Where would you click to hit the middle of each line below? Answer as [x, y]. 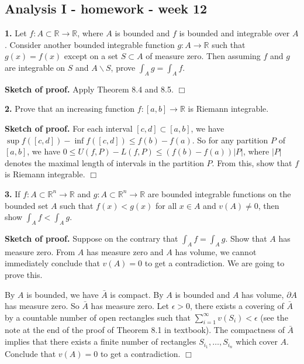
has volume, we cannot [216, 251]
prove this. [24, 274]
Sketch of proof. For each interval [69, 128]
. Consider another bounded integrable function [90, 44]
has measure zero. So [42, 306]
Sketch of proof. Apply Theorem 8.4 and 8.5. [89, 89]
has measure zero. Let [130, 306]
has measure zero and [125, 251]
